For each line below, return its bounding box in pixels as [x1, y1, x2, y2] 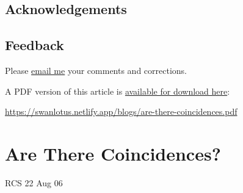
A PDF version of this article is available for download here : [5, 84, 230, 97]
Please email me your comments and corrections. [5, 64, 187, 76]
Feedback [5, 35, 64, 54]
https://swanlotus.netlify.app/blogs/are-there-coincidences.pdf [5, 105, 238, 118]
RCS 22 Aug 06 [5, 176, 63, 189]
